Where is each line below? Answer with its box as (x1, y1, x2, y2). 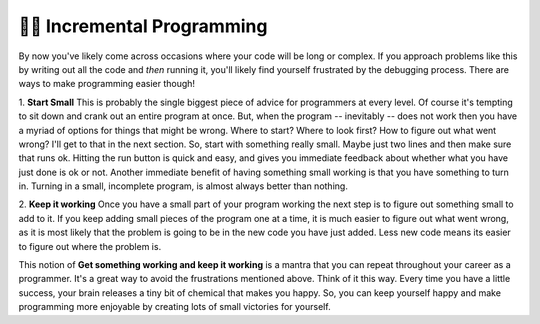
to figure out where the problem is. (18, 240, 162, 252)
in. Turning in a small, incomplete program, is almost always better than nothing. (18, 180, 349, 192)
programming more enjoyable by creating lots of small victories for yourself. (18, 301, 331, 313)
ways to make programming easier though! (18, 78, 195, 90)
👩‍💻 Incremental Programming (18, 15, 268, 37)
